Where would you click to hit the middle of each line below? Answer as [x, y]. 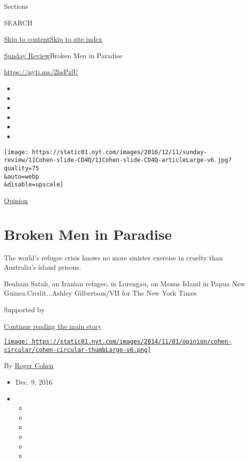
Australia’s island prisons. [43, 267]
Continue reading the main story [53, 326]
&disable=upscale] [34, 185]
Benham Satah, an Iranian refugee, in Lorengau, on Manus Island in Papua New [125, 283]
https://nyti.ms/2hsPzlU [41, 72]
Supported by [24, 309]
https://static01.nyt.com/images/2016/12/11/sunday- [120, 152]
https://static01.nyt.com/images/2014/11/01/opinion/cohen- [132, 342]
